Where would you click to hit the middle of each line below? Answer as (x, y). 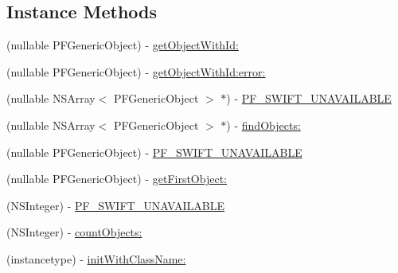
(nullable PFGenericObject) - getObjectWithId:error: (136, 71)
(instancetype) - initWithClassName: (96, 258)
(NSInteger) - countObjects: (74, 232)
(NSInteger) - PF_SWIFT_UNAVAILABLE (116, 205)
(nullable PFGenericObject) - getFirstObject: (117, 179)
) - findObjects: (263, 125)
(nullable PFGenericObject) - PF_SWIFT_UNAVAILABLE (154, 152)
